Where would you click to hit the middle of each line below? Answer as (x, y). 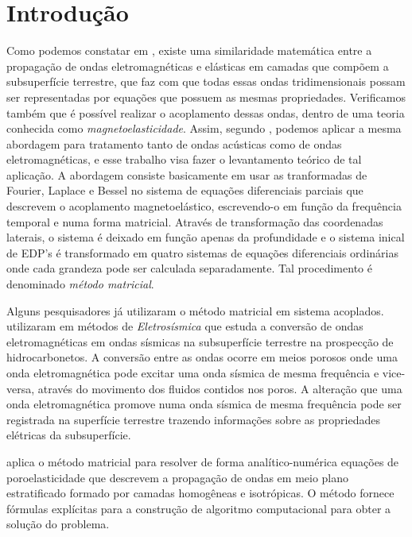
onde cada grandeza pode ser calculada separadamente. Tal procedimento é (189, 268)
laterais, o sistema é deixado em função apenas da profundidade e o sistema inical (206, 237)
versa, (21, 388)
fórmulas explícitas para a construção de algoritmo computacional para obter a (199, 508)
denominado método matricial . (80, 284)
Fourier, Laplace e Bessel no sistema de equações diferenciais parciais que (185, 190)
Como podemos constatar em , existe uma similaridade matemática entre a (189, 50)
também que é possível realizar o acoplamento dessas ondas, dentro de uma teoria (206, 112)
